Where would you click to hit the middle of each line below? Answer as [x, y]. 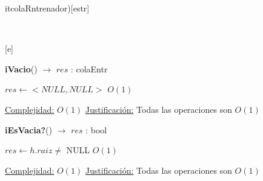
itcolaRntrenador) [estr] [47, 8]
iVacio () [21, 68]
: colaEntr [89, 68]
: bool [96, 129]
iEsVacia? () [29, 129]
